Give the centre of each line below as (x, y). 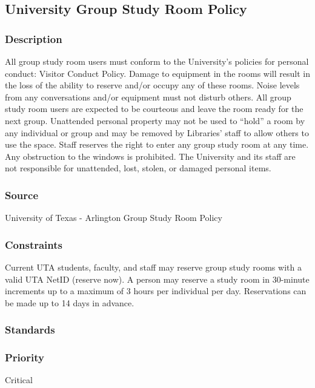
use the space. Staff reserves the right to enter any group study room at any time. (157, 144)
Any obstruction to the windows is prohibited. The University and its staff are (150, 156)
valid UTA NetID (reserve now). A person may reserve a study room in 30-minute (157, 279)
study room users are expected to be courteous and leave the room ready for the (154, 109)
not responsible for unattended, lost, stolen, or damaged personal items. (138, 168)
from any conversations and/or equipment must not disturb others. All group (148, 97)
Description (34, 38)
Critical (19, 380)
